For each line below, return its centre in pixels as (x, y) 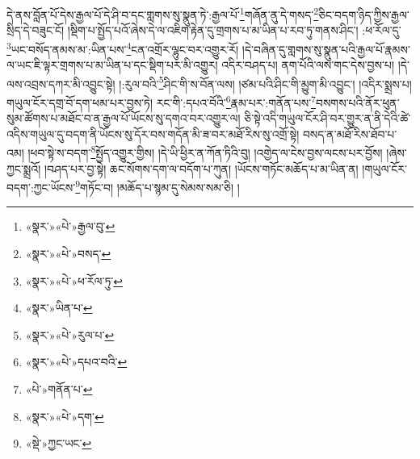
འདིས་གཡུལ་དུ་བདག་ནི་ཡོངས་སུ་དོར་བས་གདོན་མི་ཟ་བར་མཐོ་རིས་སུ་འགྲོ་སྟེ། (153, 134)
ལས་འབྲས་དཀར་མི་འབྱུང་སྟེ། (61, 83)
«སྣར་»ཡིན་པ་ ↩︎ (59, 308)
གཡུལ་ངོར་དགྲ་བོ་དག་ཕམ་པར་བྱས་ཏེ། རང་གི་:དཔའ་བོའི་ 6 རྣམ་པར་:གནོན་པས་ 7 (161, 101)
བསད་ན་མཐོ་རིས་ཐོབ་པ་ (350, 134)
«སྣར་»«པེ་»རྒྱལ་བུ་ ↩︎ (70, 226)
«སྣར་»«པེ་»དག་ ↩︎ (65, 416)
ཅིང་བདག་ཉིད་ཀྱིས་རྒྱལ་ (364, 14)
